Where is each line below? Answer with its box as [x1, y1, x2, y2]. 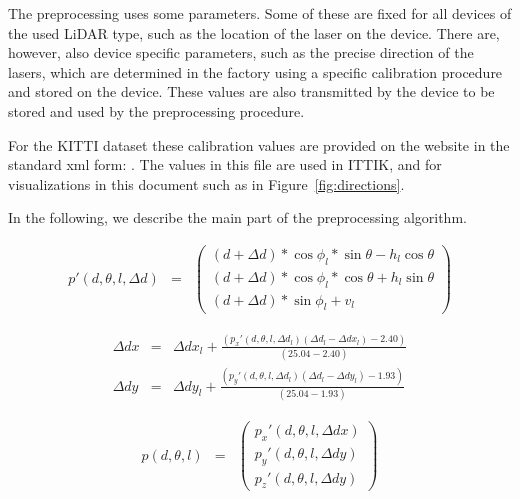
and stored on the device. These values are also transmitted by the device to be [8, 81, 495, 102]
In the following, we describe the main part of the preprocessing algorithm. [8, 207, 467, 228]
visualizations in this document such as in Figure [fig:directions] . [8, 173, 405, 194]
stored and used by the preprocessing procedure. [8, 100, 305, 121]
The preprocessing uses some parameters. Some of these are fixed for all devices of [8, 3, 512, 23]
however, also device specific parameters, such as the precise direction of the [8, 42, 474, 63]
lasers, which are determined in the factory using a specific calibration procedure [8, 61, 503, 82]
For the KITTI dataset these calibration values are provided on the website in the [8, 134, 510, 155]
